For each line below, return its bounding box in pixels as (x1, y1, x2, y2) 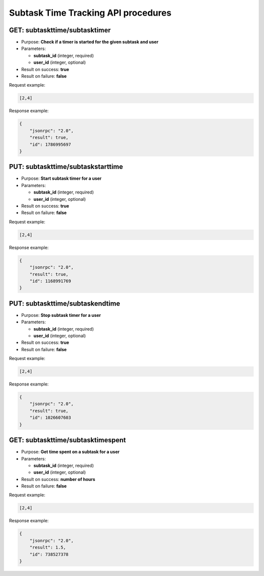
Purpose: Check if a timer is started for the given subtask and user (21, 39, 159, 45)
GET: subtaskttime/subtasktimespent (9, 436, 126, 444)
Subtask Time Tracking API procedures (9, 7, 172, 18)
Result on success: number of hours (21, 476, 95, 482)
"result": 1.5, (29, 545, 66, 551)
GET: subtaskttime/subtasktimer (9, 26, 111, 34)
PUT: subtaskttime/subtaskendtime (9, 299, 120, 308)
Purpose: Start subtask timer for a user (21, 175, 102, 181)
